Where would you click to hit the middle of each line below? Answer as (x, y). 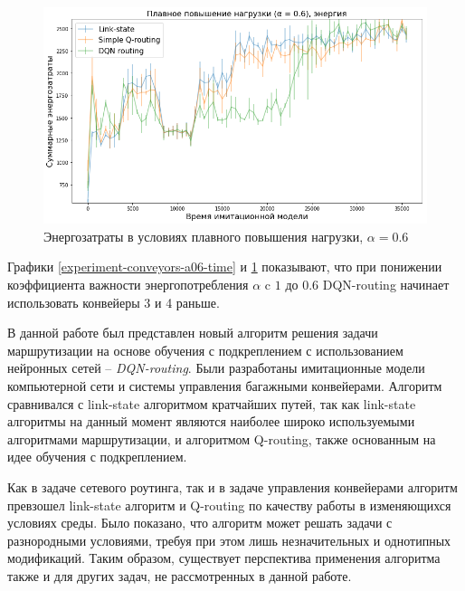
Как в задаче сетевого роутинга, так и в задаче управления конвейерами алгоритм (232, 486)
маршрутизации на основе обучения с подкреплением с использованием (205, 350)
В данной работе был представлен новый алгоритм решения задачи (193, 333)
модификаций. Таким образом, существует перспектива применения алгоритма (224, 558)
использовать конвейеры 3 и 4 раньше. (114, 302)
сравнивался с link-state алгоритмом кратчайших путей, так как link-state (212, 403)
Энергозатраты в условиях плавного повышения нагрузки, (204, 236)
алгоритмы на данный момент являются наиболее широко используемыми (211, 421)
